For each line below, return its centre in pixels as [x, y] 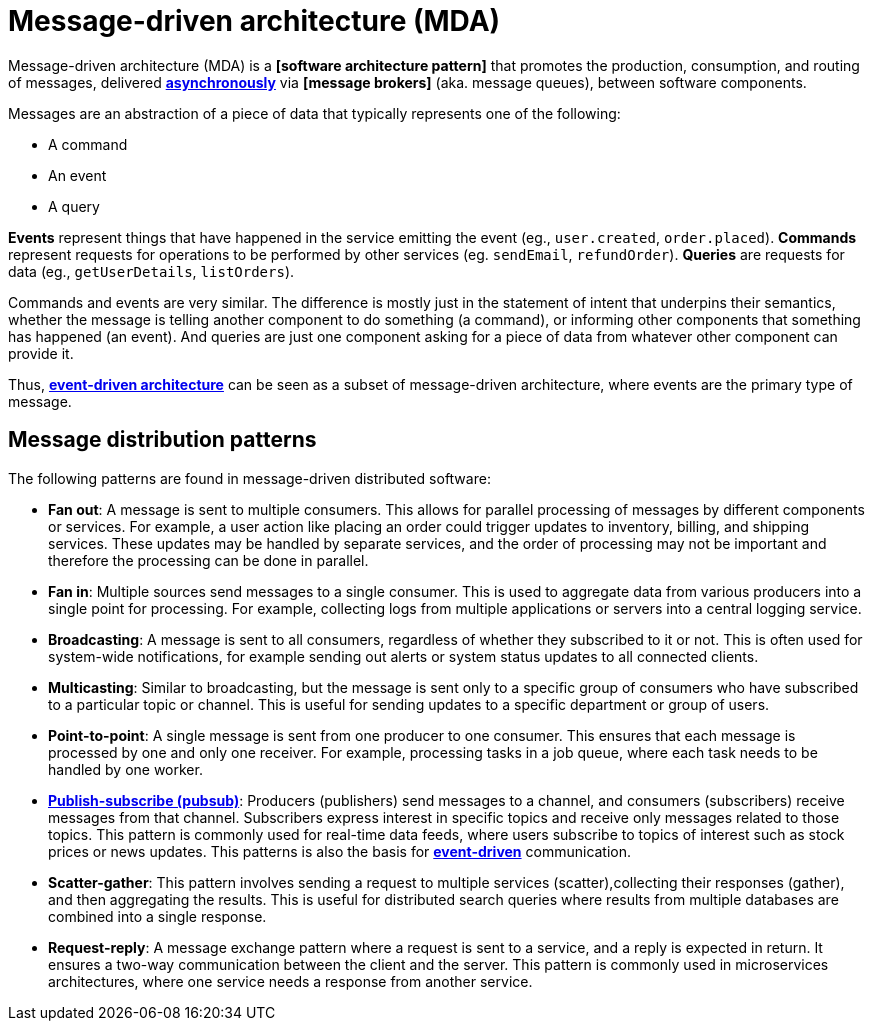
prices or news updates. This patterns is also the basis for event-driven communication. [340, 851]
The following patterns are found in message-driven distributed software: [249, 478]
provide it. [41, 353]
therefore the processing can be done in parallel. [208, 560]
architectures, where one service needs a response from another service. [290, 981]
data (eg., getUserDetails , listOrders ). [151, 271]
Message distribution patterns [162, 440]
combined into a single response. [157, 916]
